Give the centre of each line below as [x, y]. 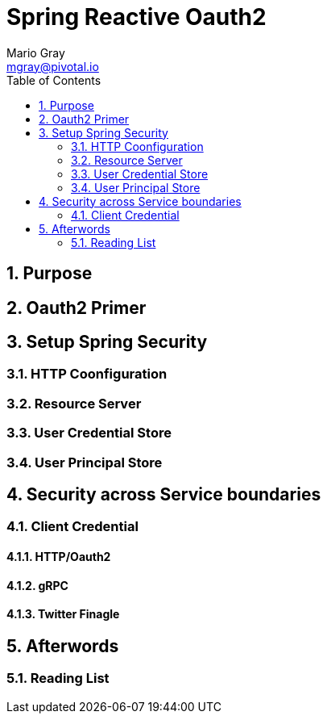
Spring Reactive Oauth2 [137, 17]
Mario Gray [36, 52]
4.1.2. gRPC [37, 585]
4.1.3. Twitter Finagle [63, 614]
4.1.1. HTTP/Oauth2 [59, 557]
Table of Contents [54, 80]
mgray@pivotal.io [53, 66]
